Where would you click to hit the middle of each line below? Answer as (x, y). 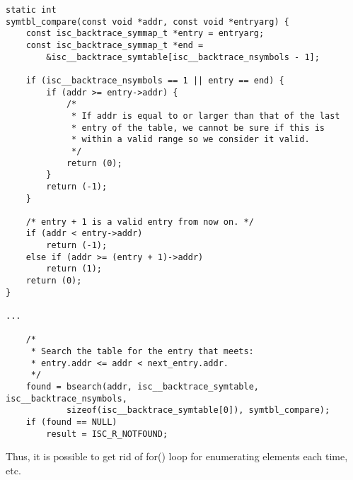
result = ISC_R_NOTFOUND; (107, 434)
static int (31, 10)
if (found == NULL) (71, 422)
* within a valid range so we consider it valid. (191, 140)
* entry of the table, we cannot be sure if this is (198, 128)
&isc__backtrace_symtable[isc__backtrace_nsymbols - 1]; (183, 57)
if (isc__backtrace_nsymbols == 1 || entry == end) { (155, 80)
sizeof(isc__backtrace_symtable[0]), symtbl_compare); (198, 410)
